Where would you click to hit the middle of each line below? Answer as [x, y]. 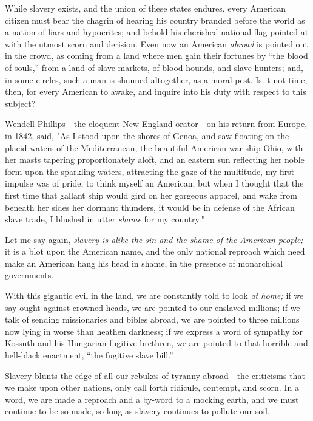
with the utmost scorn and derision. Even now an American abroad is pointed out [156, 43]
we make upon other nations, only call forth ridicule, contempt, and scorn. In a [152, 387]
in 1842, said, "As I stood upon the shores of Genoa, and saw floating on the [147, 135]
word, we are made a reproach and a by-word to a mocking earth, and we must [152, 399]
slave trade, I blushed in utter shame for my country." [105, 219]
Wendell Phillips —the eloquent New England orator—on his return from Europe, [156, 124]
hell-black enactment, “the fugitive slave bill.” [89, 355]
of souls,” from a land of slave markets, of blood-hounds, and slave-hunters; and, [154, 67]
